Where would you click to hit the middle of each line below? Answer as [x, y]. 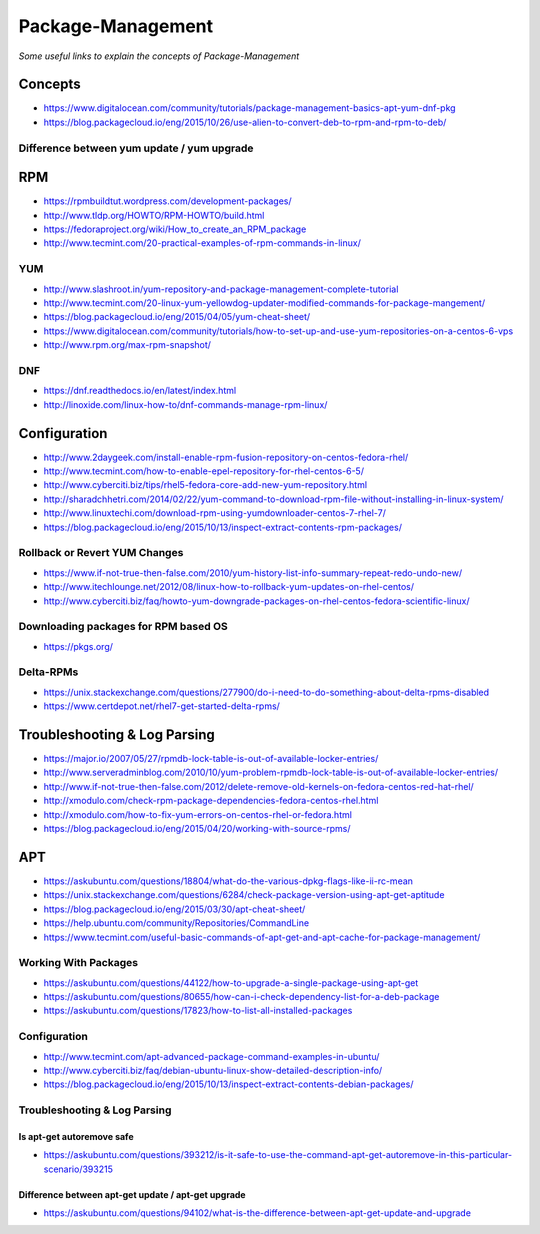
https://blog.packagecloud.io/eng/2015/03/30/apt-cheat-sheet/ [174, 909]
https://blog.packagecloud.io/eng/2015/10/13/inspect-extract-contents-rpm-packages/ [222, 527]
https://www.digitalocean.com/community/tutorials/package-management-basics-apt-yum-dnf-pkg [249, 108]
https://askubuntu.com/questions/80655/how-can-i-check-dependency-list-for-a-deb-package [241, 997]
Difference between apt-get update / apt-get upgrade [132, 1194]
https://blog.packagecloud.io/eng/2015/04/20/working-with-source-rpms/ [197, 829]
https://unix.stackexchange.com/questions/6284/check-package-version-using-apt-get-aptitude [244, 895]
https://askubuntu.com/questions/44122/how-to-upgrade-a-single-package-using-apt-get [231, 982]
